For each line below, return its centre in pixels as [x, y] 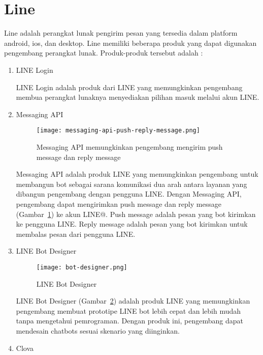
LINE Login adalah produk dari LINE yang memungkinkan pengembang [129, 87]
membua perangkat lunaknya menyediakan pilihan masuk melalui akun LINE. [138, 97]
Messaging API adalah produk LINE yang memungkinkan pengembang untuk [137, 174]
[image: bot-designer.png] [82, 267]
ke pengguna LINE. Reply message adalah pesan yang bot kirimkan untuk [132, 224]
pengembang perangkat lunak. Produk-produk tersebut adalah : [104, 53]
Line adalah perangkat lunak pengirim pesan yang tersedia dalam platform [121, 33]
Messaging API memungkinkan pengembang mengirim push [129, 146]
